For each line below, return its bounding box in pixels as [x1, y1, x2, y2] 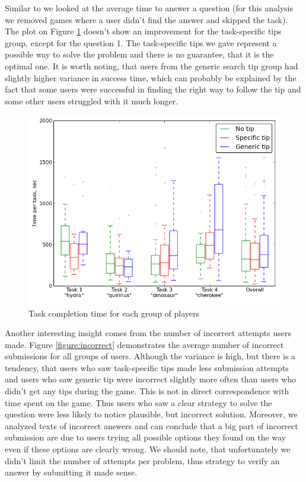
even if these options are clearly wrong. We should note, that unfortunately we [5, 443, 291, 455]
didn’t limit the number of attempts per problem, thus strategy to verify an [5, 454, 280, 467]
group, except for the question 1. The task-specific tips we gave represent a [5, 36, 277, 49]
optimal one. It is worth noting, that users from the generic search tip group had [5, 59, 298, 72]
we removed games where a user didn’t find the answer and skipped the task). [5, 13, 288, 25]
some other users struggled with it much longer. [5, 94, 179, 107]
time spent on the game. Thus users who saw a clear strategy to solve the [5, 396, 272, 408]
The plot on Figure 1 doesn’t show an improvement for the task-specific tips [5, 25, 282, 37]
